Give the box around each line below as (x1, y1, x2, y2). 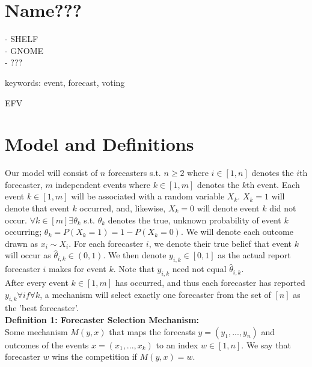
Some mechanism (5, 325, 68, 338)
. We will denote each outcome (180, 225, 293, 238)
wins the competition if (52, 350, 137, 363)
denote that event (5, 202, 70, 214)
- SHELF (5, 32, 38, 45)
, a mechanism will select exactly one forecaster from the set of (40, 288, 271, 300)
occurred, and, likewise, (79, 202, 166, 214)
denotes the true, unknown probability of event (108, 213, 281, 226)
